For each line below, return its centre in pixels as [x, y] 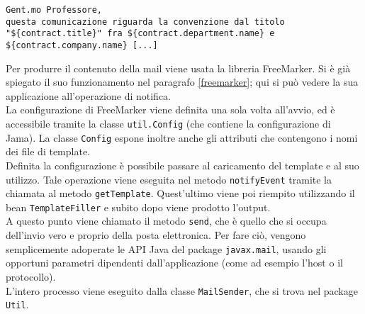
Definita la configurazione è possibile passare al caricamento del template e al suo [182, 165]
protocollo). [31, 276]
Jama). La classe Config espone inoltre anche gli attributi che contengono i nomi [182, 137]
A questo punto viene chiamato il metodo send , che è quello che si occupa [166, 221]
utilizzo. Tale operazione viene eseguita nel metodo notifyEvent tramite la [169, 179]
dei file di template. [48, 151]
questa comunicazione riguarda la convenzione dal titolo [145, 22]
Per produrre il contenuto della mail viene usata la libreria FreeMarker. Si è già [178, 68]
